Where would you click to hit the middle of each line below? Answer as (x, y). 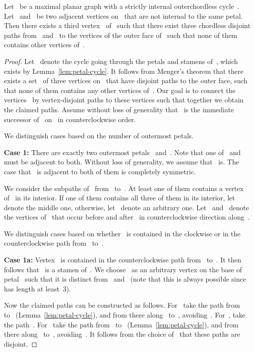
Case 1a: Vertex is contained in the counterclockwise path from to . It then (123, 260)
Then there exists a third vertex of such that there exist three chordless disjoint (127, 25)
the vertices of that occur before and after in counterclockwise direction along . (127, 217)
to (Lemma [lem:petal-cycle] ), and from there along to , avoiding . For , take (125, 315)
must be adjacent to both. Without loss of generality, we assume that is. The (122, 162)
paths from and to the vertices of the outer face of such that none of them (121, 35)
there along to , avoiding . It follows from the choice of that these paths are (122, 334)
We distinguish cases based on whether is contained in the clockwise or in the (122, 233)
